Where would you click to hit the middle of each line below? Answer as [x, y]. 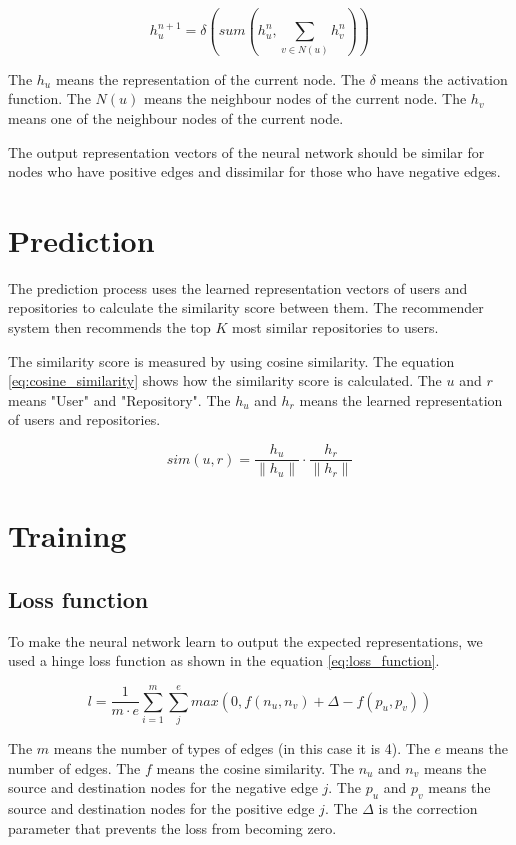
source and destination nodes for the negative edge [163, 787]
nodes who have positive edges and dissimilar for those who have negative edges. [254, 171]
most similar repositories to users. [335, 327]
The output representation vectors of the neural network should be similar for [246, 151]
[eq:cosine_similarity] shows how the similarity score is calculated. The [225, 380]
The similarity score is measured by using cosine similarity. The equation [231, 360]
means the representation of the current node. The [210, 78]
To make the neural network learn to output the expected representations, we [245, 640]
